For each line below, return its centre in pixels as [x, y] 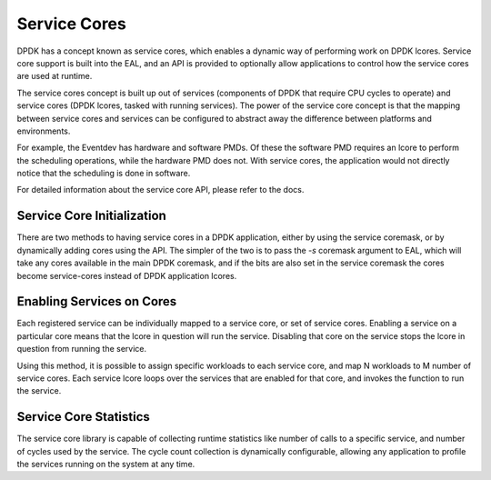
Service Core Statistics [83, 417]
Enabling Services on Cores [97, 301]
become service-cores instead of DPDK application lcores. [127, 275]
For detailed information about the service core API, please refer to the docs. [160, 190]
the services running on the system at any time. [106, 465]
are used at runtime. [55, 76]
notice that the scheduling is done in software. [104, 174]
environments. [44, 131]
